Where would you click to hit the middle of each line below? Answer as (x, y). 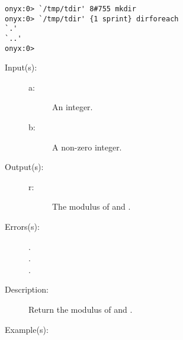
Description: (27, 289)
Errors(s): (22, 227)
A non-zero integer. (87, 147)
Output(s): (24, 167)
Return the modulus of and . (81, 309)
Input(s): (21, 67)
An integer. (73, 107)
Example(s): (27, 329)
